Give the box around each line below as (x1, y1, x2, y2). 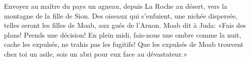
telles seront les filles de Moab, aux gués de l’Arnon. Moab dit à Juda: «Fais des (4, 20, 246, 30)
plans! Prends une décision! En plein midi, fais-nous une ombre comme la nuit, (4, 29, 242, 40)
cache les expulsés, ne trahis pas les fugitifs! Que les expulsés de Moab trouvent (4, 39, 244, 49)
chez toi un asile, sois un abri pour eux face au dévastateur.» (4, 48, 187, 59)
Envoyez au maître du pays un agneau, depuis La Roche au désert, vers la (4, 1, 227, 11)
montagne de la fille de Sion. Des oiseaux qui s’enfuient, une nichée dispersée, (4, 10, 238, 21)
